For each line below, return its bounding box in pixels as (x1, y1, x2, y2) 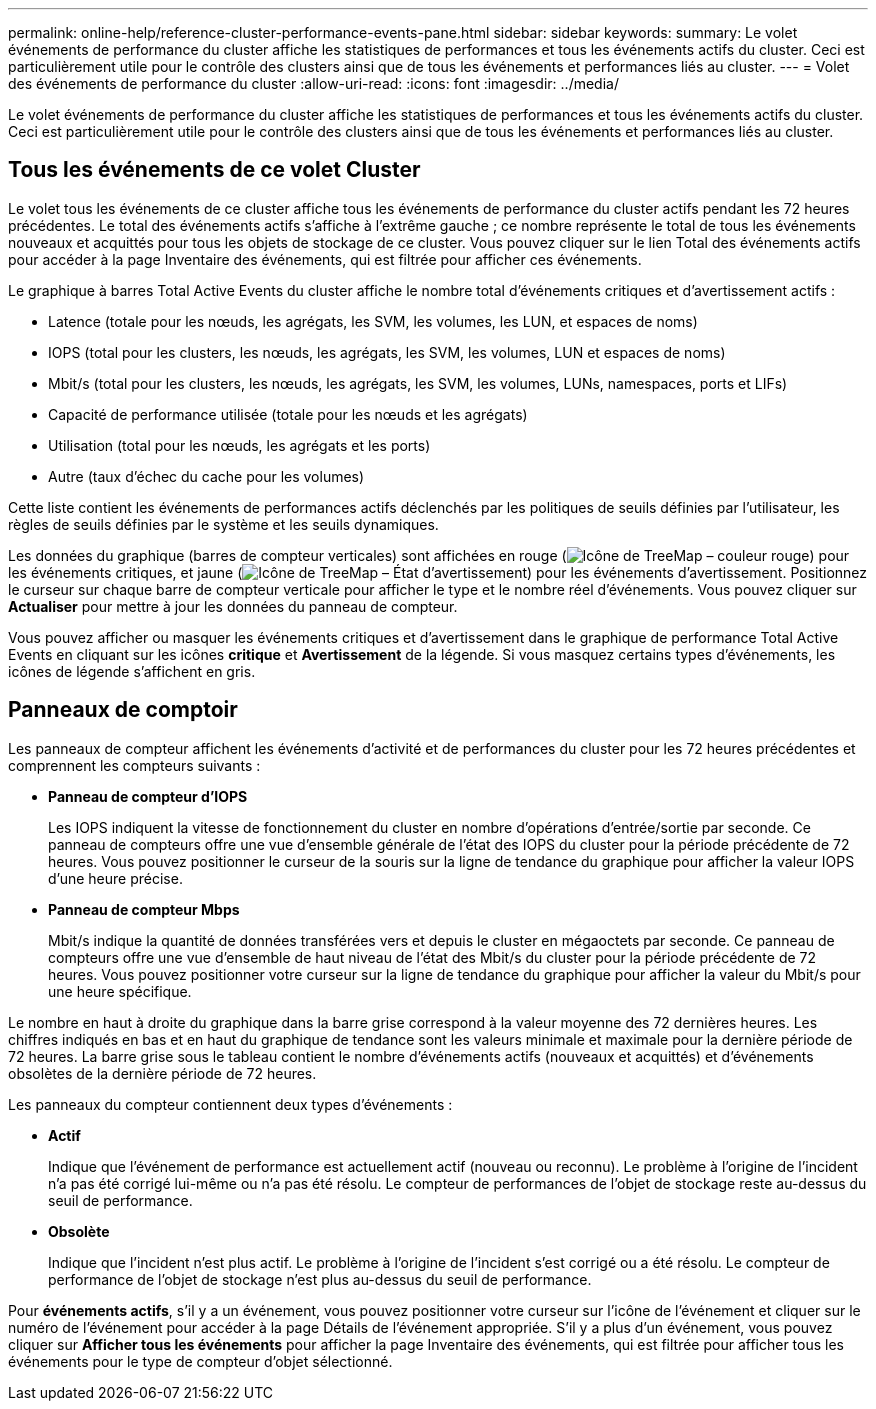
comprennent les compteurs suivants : (8, 756, 261, 774)
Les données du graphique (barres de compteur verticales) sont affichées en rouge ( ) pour (8, 546, 850, 564)
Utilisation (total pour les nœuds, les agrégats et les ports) (48, 436, 431, 454)
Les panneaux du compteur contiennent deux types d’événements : (8, 1095, 453, 1113)
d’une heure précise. (48, 869, 183, 887)
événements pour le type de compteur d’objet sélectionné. (8, 1352, 393, 1370)
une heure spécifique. (48, 982, 192, 1000)
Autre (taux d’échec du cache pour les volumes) (48, 467, 365, 485)
